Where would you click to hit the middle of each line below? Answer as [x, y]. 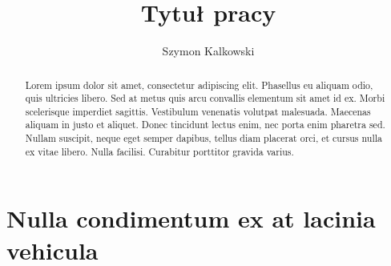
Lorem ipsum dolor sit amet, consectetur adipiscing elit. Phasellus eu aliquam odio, [199, 85]
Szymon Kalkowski [208, 51]
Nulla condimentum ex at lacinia [191, 218]
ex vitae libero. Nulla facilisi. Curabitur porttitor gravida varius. [159, 151]
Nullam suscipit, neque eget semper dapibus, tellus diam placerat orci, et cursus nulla [204, 138]
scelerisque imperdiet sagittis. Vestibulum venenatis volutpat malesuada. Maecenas [198, 111]
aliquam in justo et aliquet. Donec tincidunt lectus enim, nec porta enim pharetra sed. [205, 125]
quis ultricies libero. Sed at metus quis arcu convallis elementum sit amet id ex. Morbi [205, 98]
